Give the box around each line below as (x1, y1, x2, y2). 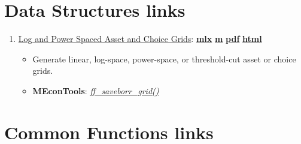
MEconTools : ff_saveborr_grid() (32, 84, 159, 97)
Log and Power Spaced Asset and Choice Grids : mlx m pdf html (18, 32, 262, 45)
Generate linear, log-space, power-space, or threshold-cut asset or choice (32, 52, 296, 65)
